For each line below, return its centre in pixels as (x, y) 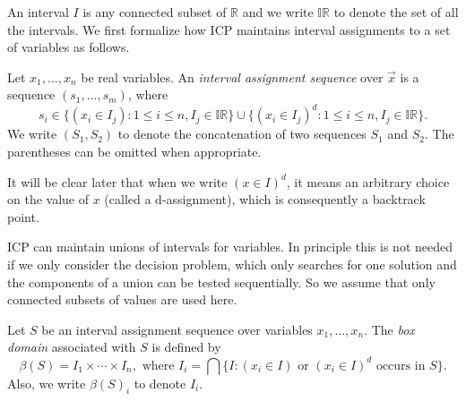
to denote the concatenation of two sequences (242, 134)
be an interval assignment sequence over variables (177, 329)
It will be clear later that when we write (117, 181)
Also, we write (47, 383)
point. (23, 216)
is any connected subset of (155, 12)
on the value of (48, 199)
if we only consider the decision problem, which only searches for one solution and (232, 264)
